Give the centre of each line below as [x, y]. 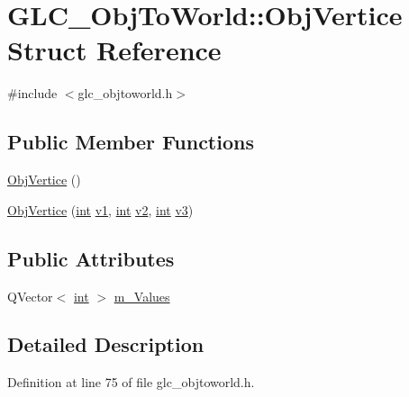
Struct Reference [114, 50]
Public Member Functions [131, 142]
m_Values [142, 296]
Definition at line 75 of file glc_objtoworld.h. [131, 382]
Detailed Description [106, 344]
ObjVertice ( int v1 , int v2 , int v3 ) [100, 209]
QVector [30, 296]
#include [32, 93]
